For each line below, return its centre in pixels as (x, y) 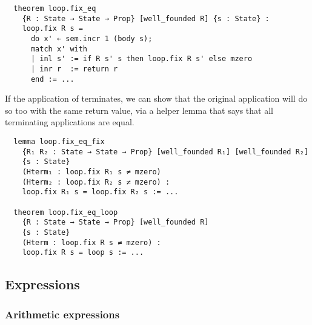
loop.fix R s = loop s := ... (83, 253)
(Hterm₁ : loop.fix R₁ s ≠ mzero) (91, 172)
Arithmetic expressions (62, 314)
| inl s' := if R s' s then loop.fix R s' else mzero (141, 59)
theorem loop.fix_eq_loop (66, 212)
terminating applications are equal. (70, 122)
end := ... (52, 79)
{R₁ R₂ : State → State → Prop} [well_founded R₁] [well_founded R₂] (165, 152)
